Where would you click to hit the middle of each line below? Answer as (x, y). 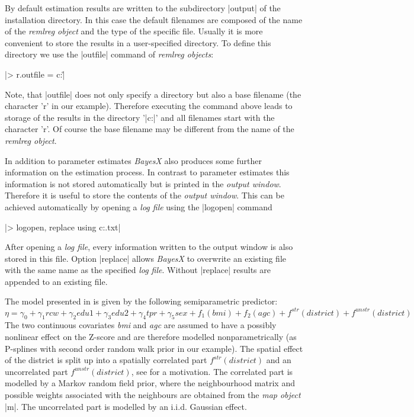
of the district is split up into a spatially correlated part (106, 360)
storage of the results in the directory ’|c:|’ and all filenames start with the (140, 117)
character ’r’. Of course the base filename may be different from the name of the (150, 129)
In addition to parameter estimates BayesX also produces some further (133, 160)
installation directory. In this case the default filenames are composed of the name (154, 19)
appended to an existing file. (56, 281)
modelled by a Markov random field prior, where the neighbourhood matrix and (150, 383)
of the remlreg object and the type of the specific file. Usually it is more (134, 31)
